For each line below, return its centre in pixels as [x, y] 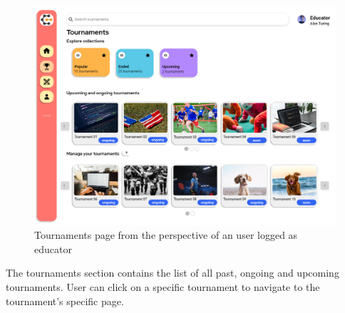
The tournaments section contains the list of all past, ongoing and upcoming [172, 273]
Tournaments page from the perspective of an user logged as [166, 235]
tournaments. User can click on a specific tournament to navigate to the [163, 287]
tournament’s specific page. [65, 301]
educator [53, 248]
